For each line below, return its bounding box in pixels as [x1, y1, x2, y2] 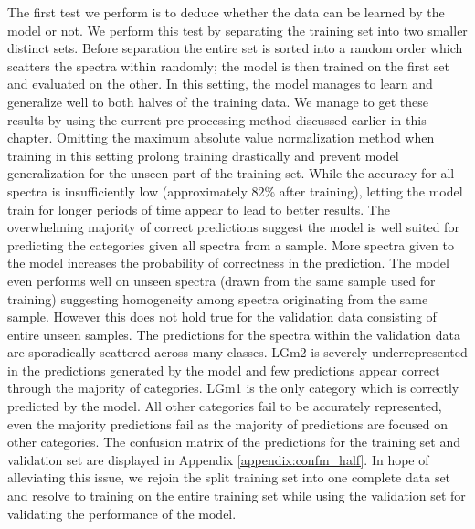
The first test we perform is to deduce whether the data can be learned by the [7, 3, 445, 21]
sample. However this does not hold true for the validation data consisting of [7, 307, 437, 326]
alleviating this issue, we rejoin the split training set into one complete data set [7, 468, 451, 487]
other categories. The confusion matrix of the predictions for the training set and [7, 432, 461, 451]
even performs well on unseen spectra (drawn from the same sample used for [7, 270, 436, 290]
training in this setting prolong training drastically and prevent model [7, 145, 399, 164]
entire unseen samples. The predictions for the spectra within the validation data [7, 324, 460, 344]
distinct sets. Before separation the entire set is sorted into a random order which [7, 38, 463, 58]
